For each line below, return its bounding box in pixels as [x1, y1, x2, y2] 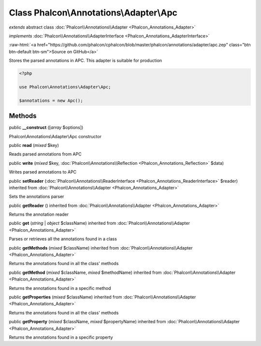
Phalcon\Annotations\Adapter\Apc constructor [9, 133, 101, 139]
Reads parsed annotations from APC [9, 151, 82, 157]
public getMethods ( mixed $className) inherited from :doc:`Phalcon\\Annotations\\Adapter [9, 245, 193, 251]
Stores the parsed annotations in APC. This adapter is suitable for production [9, 58, 162, 63]
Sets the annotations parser [9, 194, 64, 200]
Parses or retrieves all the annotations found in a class [9, 236, 117, 242]
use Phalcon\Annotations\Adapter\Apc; [19, 84, 111, 90]
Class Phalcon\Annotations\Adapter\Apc [9, 7, 177, 18]
